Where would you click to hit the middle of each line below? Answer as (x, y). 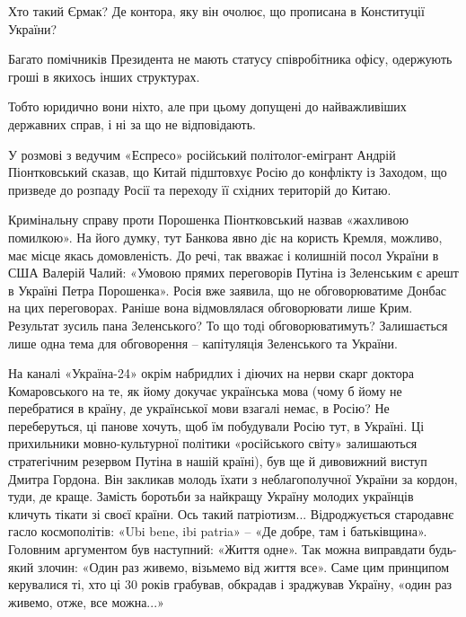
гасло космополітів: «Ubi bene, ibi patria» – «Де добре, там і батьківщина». (218, 531)
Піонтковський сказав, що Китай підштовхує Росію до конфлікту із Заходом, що (228, 172)
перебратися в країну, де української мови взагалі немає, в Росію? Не (199, 408)
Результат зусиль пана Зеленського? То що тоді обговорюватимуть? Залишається (228, 325)
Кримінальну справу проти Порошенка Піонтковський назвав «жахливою (208, 220)
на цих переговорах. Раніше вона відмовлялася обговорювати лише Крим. (211, 308)
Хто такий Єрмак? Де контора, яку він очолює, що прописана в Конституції (216, 11)
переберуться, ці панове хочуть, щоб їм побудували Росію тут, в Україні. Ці (216, 425)
